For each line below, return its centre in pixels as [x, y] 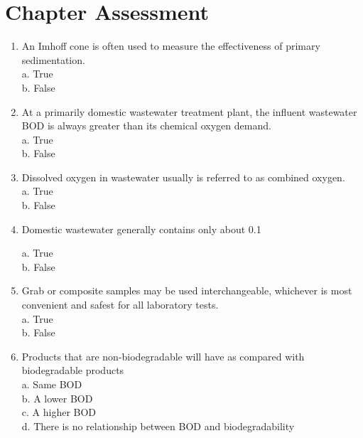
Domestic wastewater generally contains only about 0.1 [141, 229]
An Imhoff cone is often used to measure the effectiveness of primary [171, 46]
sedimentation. [53, 59]
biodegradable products [73, 370]
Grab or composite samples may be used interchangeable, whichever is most [187, 290]
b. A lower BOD [57, 398]
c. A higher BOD [59, 412]
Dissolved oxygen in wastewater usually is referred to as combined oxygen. [183, 177]
